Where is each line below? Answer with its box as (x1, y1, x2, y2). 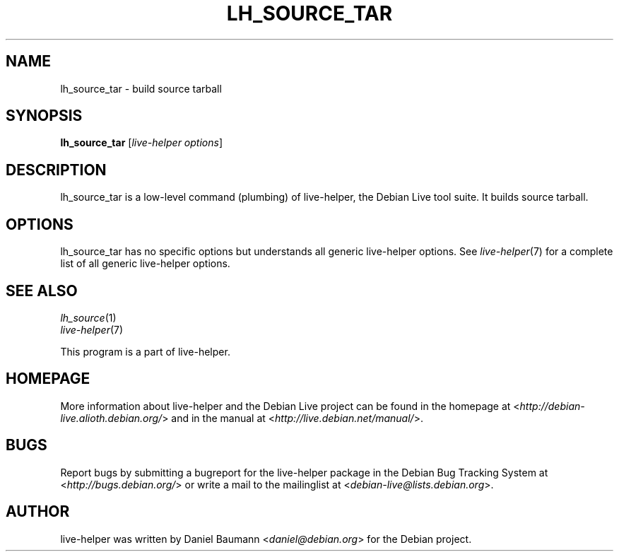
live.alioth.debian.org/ (60, 411, 163, 424)
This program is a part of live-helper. (60, 345, 230, 358)
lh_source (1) (60, 311, 117, 324)
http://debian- (519, 399, 585, 412)
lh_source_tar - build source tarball (60, 82, 222, 95)
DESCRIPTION (6, 160, 107, 179)
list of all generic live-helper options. (60, 257, 230, 270)
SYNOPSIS (6, 107, 83, 125)
